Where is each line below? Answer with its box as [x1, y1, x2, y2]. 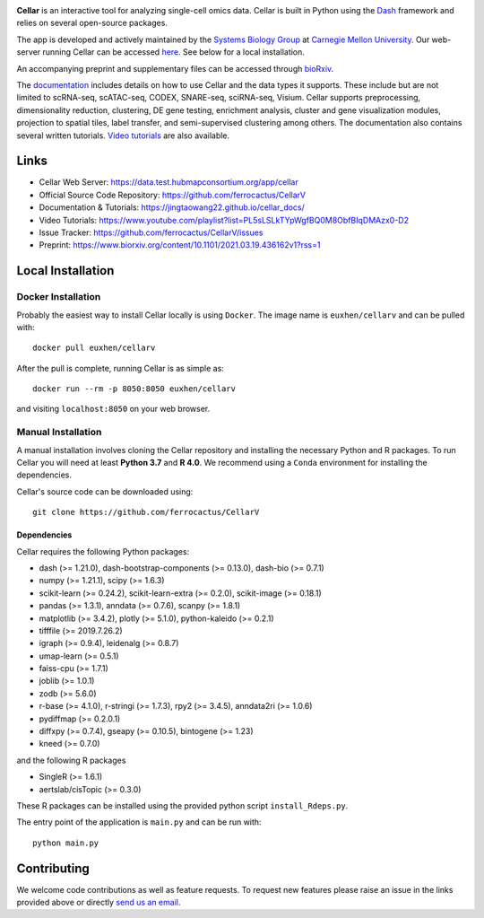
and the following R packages [16, 755, 126, 765]
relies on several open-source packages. [16, 18, 168, 29]
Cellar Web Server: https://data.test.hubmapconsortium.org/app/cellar [39, 177, 299, 188]
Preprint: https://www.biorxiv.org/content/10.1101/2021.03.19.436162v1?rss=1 [39, 240, 321, 250]
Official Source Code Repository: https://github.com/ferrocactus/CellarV [39, 189, 307, 200]
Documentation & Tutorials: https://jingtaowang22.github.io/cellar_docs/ [39, 202, 305, 213]
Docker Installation [16, 291, 101, 303]
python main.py [32, 837, 99, 848]
